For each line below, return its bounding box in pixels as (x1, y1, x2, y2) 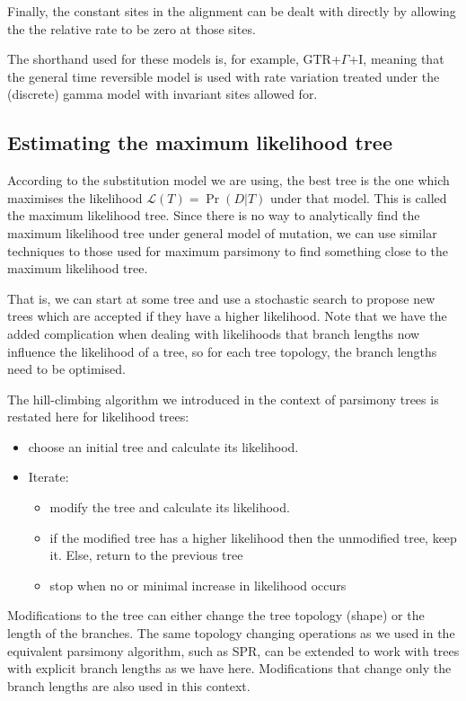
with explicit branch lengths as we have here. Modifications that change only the (7, 659, 452, 678)
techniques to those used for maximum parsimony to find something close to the (7, 241, 448, 260)
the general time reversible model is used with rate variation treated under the (7, 67, 440, 85)
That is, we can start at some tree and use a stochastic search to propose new (7, 288, 435, 307)
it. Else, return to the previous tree (49, 546, 243, 564)
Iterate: (28, 467, 69, 486)
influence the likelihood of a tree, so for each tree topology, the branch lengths (7, 342, 437, 360)
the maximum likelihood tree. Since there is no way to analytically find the (7, 206, 420, 225)
